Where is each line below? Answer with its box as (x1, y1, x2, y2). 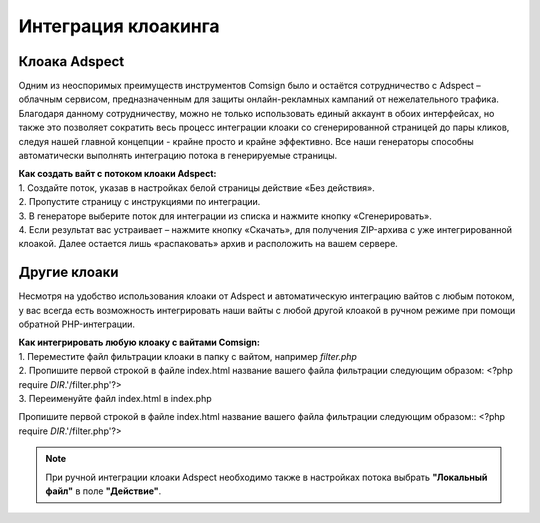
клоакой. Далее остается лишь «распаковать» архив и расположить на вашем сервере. (18, 238, 399, 250)
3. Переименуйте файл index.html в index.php (18, 393, 212, 404)
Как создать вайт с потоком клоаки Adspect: (18, 168, 217, 180)
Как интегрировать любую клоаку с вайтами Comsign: (18, 336, 260, 349)
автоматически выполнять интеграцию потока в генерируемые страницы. (18, 150, 338, 162)
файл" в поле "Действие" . (45, 485, 162, 497)
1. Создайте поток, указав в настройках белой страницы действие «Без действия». (18, 181, 375, 194)
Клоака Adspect (18, 53, 125, 70)
